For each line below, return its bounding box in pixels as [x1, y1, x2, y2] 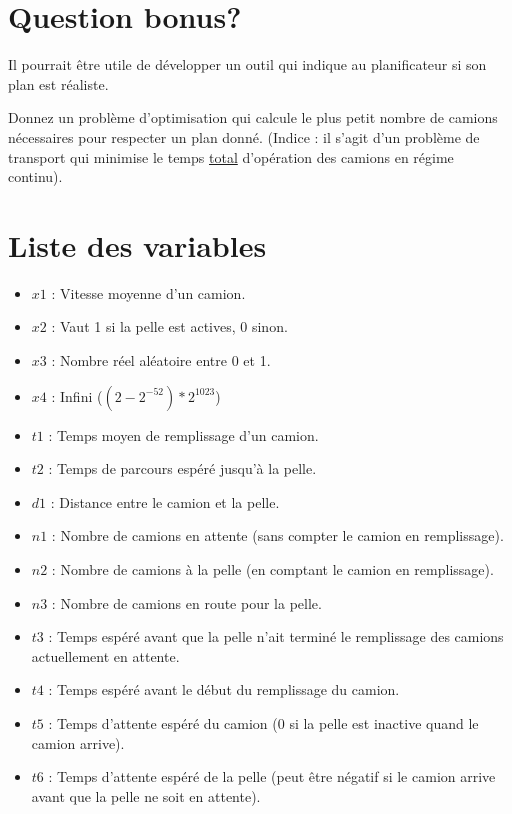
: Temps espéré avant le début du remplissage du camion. [48, 679, 400, 700]
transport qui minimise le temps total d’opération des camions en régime [8, 146, 454, 167]
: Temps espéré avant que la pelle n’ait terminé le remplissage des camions [48, 626, 504, 647]
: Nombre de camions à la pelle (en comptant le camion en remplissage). [51, 558, 494, 579]
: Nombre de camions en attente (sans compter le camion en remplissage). [51, 525, 504, 546]
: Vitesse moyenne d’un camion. [51, 282, 246, 303]
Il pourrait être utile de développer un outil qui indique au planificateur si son [8, 54, 487, 75]
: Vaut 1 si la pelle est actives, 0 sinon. [51, 316, 288, 337]
